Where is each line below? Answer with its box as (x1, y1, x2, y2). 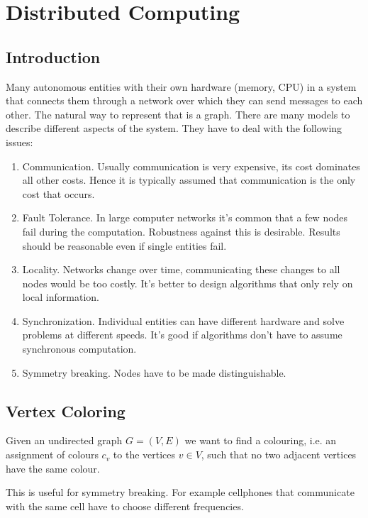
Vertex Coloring (6, 399, 126, 421)
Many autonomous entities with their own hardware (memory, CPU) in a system (6, 79, 357, 94)
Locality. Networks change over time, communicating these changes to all (22, 262, 340, 277)
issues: (6, 134, 33, 149)
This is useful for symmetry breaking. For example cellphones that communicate (6, 485, 355, 500)
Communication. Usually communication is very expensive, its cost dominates (22, 158, 360, 173)
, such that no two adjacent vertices (201, 447, 357, 462)
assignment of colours (6, 447, 99, 462)
